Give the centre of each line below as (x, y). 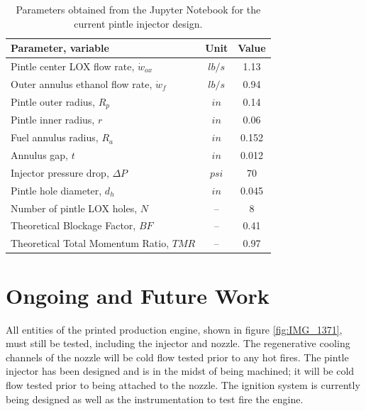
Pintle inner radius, (53, 120)
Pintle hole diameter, (56, 190)
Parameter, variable (60, 48)
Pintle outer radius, (53, 101)
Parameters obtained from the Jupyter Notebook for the (138, 9)
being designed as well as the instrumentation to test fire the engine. (155, 399)
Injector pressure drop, (60, 172)
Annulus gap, (39, 155)
